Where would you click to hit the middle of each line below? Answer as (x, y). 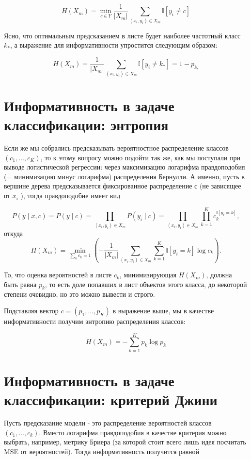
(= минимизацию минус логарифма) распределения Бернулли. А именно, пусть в (124, 176)
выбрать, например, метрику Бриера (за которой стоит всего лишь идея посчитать (125, 442)
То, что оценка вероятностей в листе (58, 275)
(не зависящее (220, 186)
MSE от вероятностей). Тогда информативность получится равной (102, 451)
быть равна (20, 284)
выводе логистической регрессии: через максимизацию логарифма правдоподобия (125, 167)
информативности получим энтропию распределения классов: (95, 321)
